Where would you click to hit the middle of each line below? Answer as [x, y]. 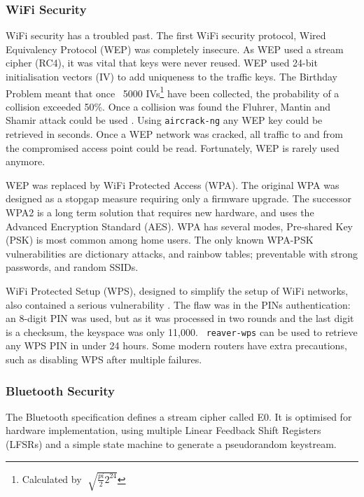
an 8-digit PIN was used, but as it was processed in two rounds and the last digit [180, 318]
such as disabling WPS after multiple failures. [104, 359]
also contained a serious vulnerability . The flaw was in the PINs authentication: [178, 304]
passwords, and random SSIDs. [72, 267]
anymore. [26, 161]
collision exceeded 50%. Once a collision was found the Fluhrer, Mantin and [168, 106]
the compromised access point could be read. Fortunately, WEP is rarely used [173, 147]
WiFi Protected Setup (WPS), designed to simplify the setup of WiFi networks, [177, 291]
